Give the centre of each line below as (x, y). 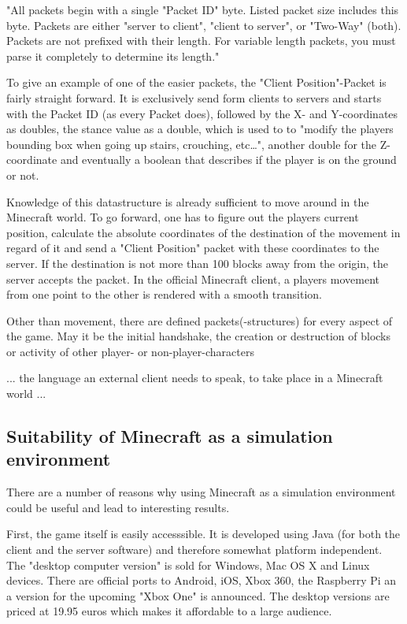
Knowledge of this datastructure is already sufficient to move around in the (188, 201)
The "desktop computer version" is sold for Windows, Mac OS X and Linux (188, 565)
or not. (23, 175)
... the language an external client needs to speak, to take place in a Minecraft (195, 378)
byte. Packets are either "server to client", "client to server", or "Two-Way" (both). (204, 25)
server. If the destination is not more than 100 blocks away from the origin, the (198, 263)
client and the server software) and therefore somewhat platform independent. (194, 550)
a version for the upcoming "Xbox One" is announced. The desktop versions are (198, 595)
